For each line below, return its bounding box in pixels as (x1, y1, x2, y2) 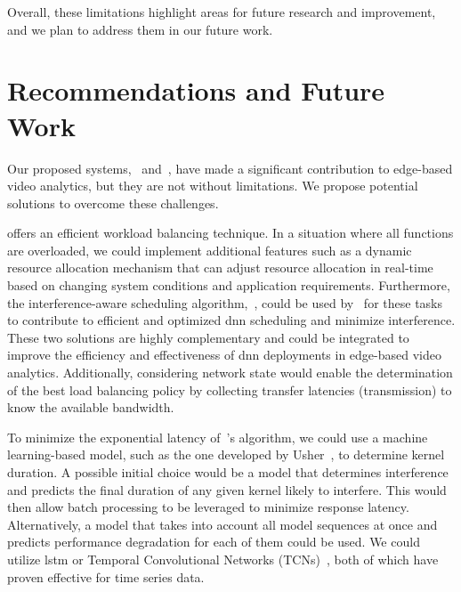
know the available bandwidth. (7, 398, 174, 417)
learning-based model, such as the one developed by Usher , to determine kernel (7, 445, 445, 464)
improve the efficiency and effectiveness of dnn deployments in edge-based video (7, 345, 441, 364)
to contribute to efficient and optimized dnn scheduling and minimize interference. (7, 311, 456, 329)
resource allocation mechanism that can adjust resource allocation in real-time (7, 258, 433, 277)
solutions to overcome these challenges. (7, 193, 219, 212)
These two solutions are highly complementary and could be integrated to (7, 328, 409, 346)
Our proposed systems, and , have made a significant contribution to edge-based (7, 158, 453, 177)
